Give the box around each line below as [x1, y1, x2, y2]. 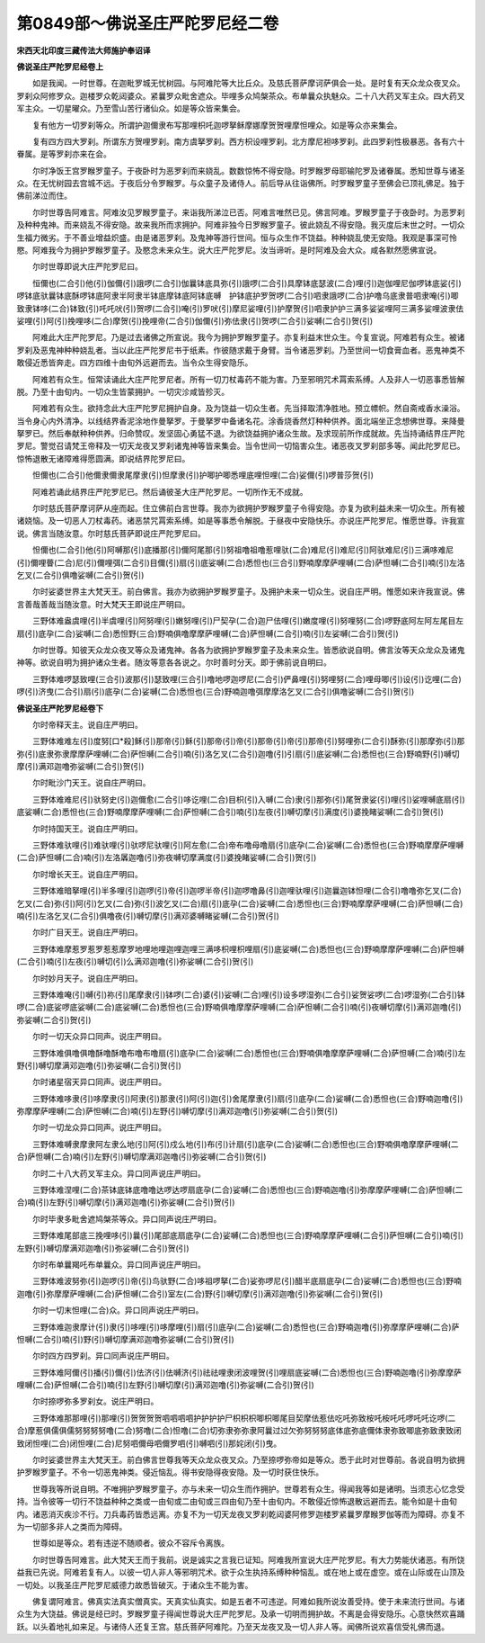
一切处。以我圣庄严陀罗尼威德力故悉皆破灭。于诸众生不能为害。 [16, 1579, 253, 1590]
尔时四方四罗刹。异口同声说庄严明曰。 [31, 1351, 174, 1361]
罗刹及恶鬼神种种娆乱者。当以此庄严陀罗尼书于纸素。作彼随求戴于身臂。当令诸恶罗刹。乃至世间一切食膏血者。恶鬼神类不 [16, 345, 465, 355]
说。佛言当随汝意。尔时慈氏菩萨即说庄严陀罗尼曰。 [16, 527, 206, 539]
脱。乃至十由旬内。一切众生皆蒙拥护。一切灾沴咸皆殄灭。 [16, 386, 229, 397]
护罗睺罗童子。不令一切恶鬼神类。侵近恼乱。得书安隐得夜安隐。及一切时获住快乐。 [16, 1467, 323, 1477]
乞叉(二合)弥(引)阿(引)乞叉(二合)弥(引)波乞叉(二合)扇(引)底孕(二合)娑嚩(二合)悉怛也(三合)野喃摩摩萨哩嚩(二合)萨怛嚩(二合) [16, 898, 463, 909]
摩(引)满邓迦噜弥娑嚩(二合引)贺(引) [16, 761, 145, 772]
